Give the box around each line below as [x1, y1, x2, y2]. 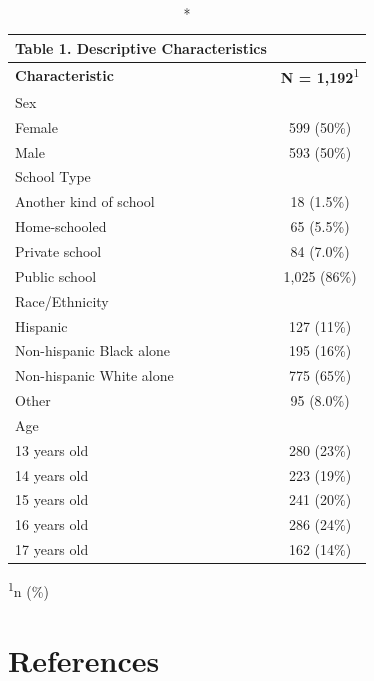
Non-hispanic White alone [15, 365, 174, 386]
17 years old [15, 539, 89, 560]
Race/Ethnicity [15, 290, 109, 311]
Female [15, 116, 58, 137]
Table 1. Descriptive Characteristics [15, 37, 267, 58]
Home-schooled [15, 216, 107, 237]
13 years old [15, 439, 89, 460]
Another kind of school [15, 191, 155, 212]
